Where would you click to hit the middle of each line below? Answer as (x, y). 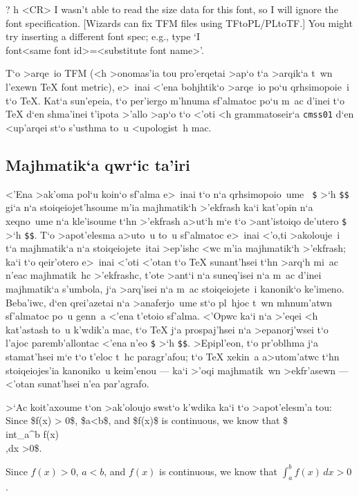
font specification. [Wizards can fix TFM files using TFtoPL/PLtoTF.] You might (179, 22)
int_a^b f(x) (33, 433)
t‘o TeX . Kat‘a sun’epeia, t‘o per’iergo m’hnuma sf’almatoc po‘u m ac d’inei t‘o (175, 100)
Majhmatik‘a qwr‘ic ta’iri (98, 164)
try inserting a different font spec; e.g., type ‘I (103, 36)
